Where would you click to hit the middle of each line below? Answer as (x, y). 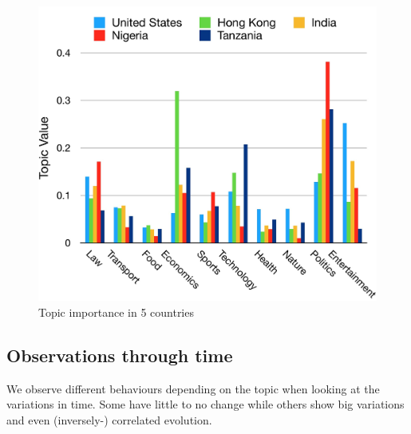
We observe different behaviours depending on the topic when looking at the (193, 388)
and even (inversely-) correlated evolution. (109, 419)
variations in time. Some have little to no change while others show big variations (205, 404)
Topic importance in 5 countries (116, 312)
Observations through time (120, 355)
